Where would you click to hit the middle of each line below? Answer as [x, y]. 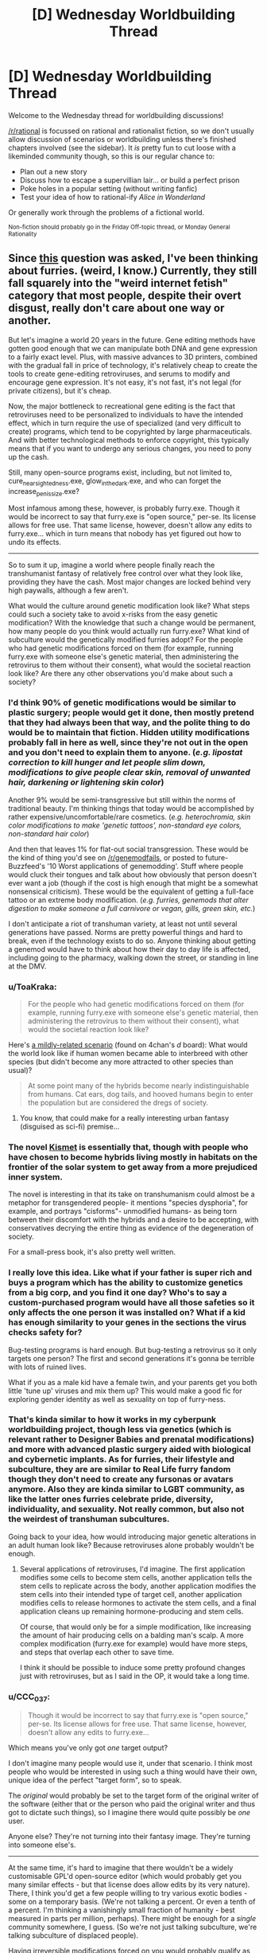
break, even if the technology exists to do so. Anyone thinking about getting [132, 941]
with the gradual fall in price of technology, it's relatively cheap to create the [133, 365]
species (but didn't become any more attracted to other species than [121, 1062]
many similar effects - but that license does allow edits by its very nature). [129, 1885]
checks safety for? [45, 1333]
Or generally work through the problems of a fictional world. [106, 212]
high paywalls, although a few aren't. [68, 590]
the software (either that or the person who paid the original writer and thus [132, 1804]
